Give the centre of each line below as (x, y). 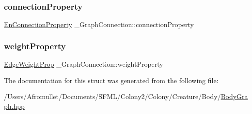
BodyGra (234, 96)
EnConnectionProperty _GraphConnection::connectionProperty (99, 24)
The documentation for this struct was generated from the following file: (111, 80)
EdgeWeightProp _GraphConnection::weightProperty (84, 64)
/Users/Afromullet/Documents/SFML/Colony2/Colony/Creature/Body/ (112, 96)
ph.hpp (14, 106)
